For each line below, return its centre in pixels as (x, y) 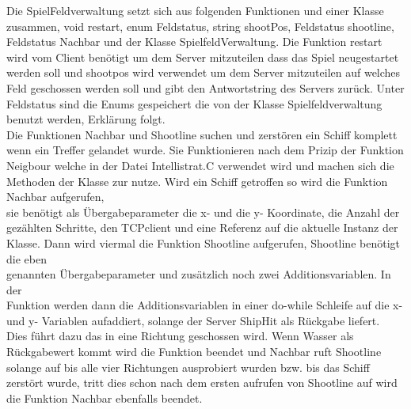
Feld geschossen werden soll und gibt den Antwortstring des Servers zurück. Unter (205, 87)
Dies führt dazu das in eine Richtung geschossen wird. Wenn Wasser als (180, 336)
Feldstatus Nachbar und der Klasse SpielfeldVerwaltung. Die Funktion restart (194, 42)
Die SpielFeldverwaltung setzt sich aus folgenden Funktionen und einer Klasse (195, 10)
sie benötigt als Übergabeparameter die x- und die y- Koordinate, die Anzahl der (203, 212)
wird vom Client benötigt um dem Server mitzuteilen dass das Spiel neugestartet (203, 57)
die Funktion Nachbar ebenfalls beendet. (105, 398)
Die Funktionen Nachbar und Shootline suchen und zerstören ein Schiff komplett (202, 134)
